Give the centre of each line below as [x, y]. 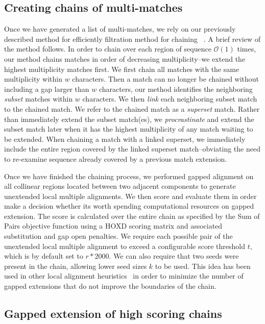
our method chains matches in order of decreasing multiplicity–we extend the [125, 58]
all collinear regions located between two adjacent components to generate [120, 186]
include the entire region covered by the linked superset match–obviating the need [132, 149]
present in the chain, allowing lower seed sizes [76, 266]
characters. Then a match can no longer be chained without [166, 79]
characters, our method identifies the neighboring [176, 89]
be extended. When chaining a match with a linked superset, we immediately [125, 139]
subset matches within [39, 99]
